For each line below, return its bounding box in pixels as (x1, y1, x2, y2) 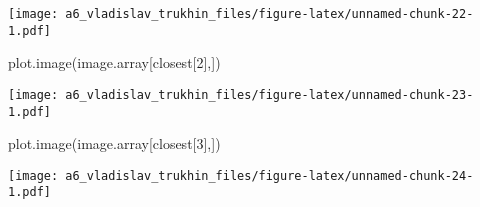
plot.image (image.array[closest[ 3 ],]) (8, 133, 221, 154)
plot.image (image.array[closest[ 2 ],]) (8, 52, 221, 73)
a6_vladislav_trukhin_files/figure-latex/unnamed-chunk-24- (65, 168, 474, 183)
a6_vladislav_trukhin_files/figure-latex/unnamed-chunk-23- (65, 87, 474, 102)
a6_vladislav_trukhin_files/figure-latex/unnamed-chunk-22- (65, 7, 474, 21)
